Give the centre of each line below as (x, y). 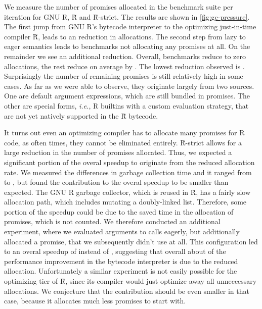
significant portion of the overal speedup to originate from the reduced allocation (129, 162)
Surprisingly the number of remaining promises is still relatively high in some (124, 76)
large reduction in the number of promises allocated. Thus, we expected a (118, 152)
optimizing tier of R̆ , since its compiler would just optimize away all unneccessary (130, 281)
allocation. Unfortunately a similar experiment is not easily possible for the (121, 271)
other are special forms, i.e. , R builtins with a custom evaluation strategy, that (126, 105)
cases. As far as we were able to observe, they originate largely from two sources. (129, 86)
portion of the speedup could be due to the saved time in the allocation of (119, 211)
